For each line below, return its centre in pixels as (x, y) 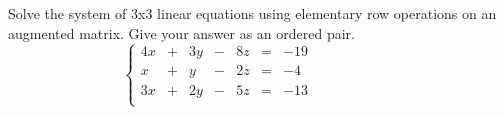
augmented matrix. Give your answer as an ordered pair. (181, 32)
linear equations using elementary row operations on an (327, 13)
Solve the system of (67, 13)
